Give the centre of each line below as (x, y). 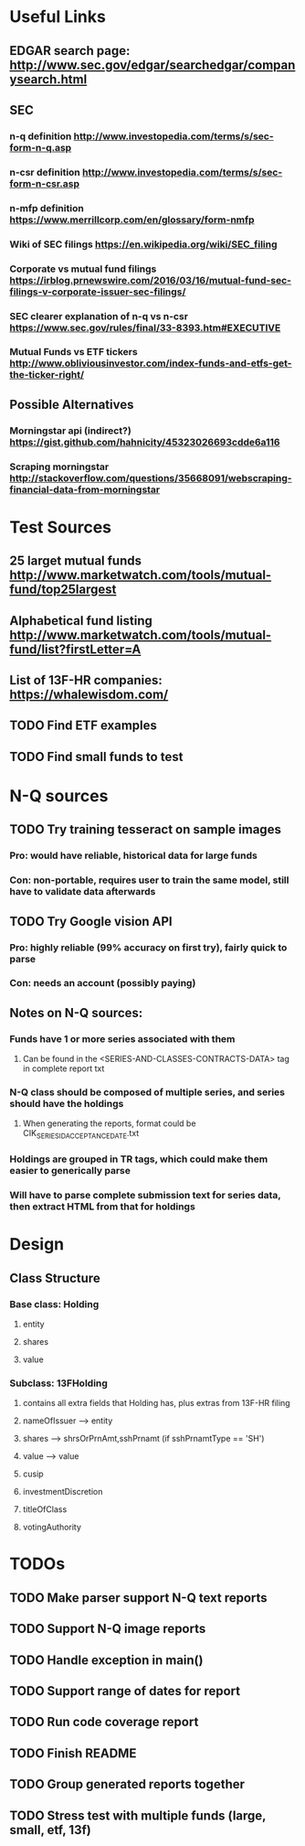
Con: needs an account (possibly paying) (103, 983)
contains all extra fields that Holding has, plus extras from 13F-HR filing (156, 1403)
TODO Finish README (73, 1753)
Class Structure (55, 1278)
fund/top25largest (63, 590)
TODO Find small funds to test (96, 757)
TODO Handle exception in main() (106, 1660)
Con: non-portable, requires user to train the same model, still (149, 880)
